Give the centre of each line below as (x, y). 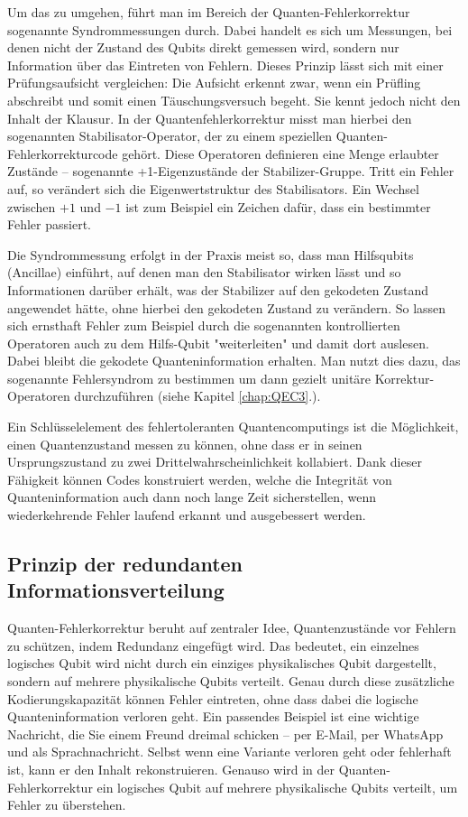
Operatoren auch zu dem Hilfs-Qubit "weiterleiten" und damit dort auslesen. (218, 343)
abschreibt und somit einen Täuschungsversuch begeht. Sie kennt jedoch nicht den (234, 100)
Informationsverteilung (116, 590)
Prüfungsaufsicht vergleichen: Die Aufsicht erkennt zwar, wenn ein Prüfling (214, 83)
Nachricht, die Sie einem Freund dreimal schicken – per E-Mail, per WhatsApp (225, 733)
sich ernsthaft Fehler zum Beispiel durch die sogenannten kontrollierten (204, 325)
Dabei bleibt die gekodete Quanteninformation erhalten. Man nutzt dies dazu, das (234, 361)
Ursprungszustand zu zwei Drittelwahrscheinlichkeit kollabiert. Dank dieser (215, 462)
